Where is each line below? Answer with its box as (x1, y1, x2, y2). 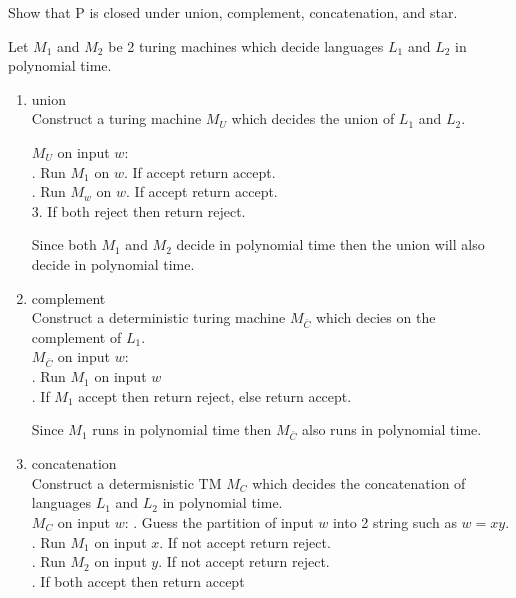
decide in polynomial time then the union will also (176, 234, 485, 255)
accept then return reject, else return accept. (78, 385, 352, 406)
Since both (31, 234, 97, 255)
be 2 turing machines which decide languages (108, 35, 384, 56)
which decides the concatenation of (252, 472, 466, 493)
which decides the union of (231, 108, 395, 129)
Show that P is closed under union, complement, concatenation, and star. (8, 2, 458, 22)
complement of (31, 326, 122, 347)
